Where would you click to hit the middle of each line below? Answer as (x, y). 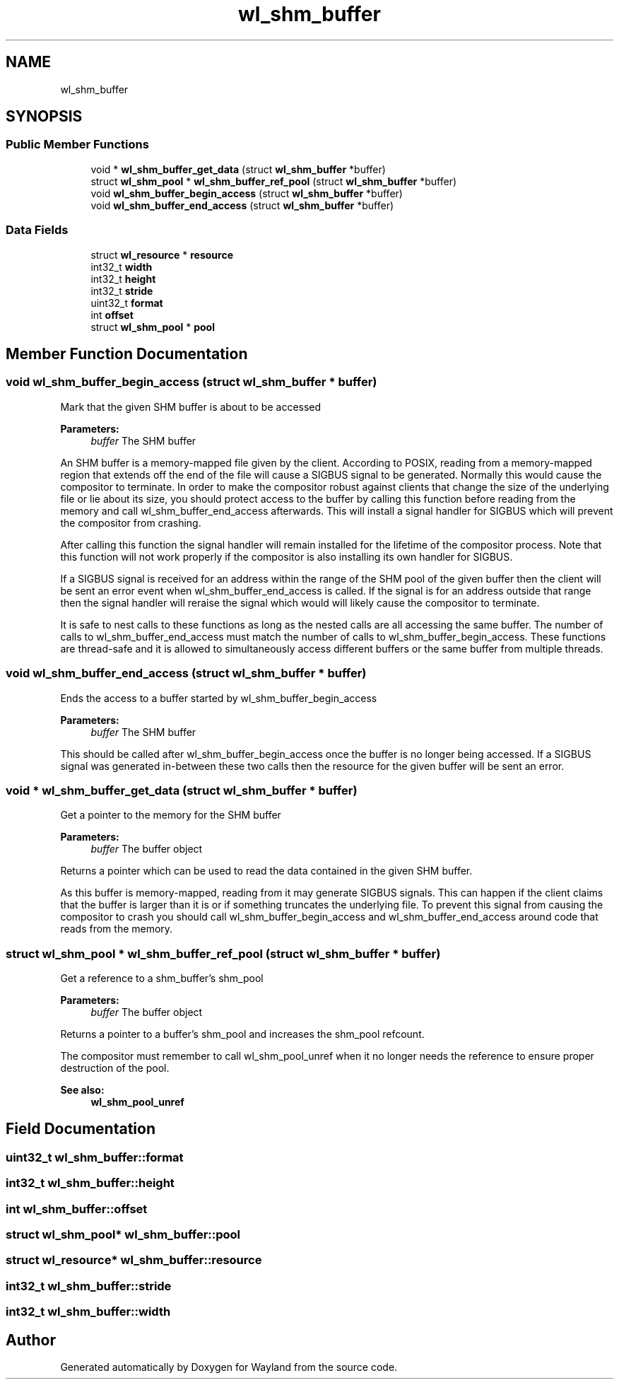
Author (31, 1340)
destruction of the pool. (115, 1068)
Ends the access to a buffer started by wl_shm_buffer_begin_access (219, 698)
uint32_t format (127, 303)
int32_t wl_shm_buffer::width (88, 1312)
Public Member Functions (77, 145)
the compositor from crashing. (131, 522)
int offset (112, 315)
